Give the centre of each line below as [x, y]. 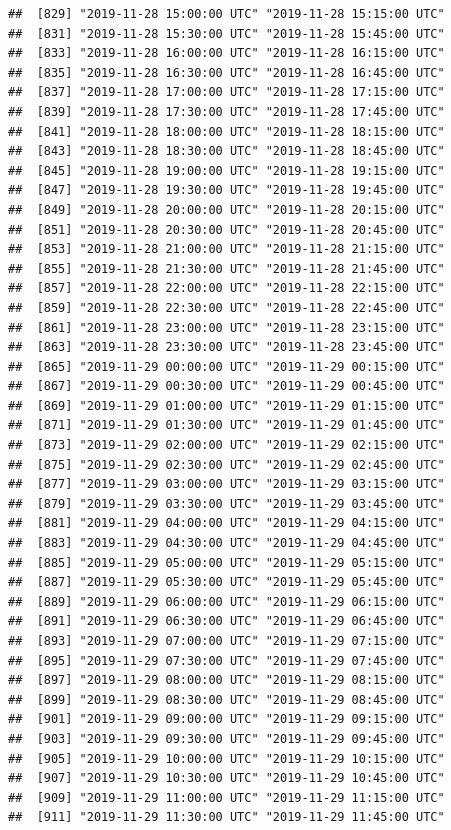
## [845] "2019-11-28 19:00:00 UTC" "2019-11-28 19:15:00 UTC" [226, 170]
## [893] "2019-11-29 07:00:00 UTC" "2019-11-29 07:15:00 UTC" [226, 641]
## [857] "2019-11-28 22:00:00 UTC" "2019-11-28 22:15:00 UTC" [226, 288]
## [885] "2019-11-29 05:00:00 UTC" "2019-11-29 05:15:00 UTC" [226, 562]
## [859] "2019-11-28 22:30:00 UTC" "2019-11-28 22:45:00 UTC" [226, 307]
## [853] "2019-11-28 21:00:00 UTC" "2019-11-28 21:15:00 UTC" [226, 249]
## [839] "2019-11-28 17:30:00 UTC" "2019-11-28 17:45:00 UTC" [226, 111]
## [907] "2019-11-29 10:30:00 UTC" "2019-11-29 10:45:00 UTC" [226, 778]
